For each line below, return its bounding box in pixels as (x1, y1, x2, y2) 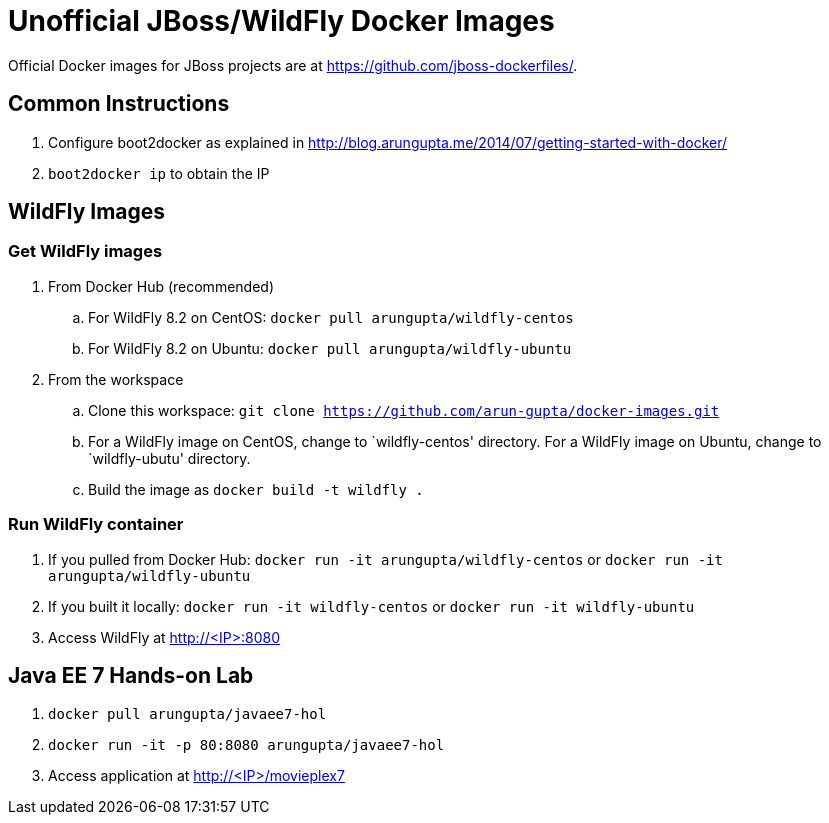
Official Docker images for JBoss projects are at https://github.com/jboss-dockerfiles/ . (8, 56, 578, 74)
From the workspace (48, 370, 184, 388)
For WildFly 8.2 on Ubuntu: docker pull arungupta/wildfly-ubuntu (88, 339, 572, 357)
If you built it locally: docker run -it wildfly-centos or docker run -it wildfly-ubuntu (48, 597, 695, 615)
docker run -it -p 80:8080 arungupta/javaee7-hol (48, 737, 445, 754)
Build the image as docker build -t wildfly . (88, 480, 424, 498)
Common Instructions (8, 91, 230, 117)
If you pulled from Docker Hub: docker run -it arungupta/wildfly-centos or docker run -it (48, 550, 723, 568)
